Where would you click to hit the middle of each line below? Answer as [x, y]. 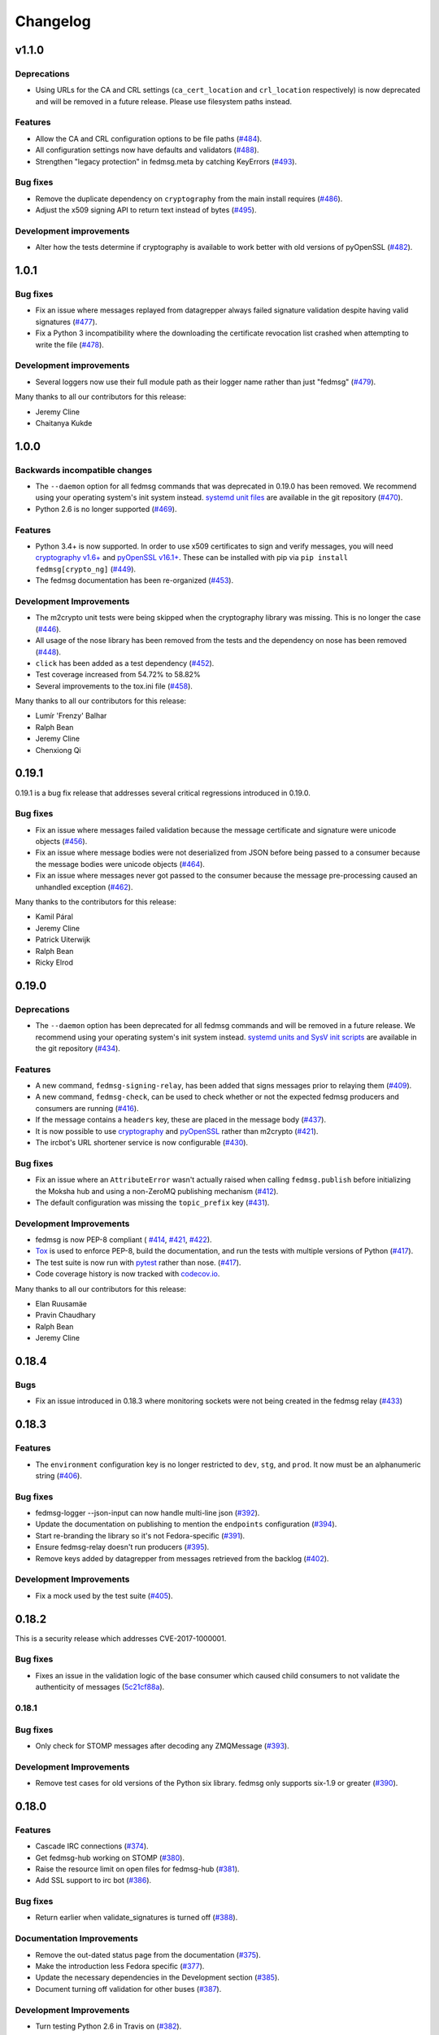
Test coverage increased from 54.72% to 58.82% [118, 675]
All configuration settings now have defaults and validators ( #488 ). [147, 150]
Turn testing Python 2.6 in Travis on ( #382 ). [109, 2026]
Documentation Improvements [76, 1939]
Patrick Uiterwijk [63, 939]
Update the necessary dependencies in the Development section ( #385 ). [157, 1977]
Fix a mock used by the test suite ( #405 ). [104, 1595]
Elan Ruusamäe [61, 1304]
